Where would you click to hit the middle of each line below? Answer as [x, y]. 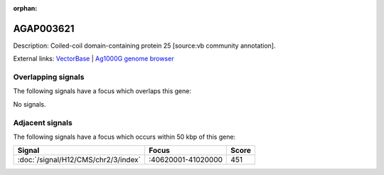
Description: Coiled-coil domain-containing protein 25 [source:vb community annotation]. [144, 46]
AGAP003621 [44, 28]
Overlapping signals [49, 77]
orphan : [25, 8]
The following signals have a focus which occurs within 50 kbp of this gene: [124, 137]
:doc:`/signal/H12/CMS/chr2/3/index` [79, 160]
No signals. [30, 104]
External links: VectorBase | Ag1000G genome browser [94, 59]
